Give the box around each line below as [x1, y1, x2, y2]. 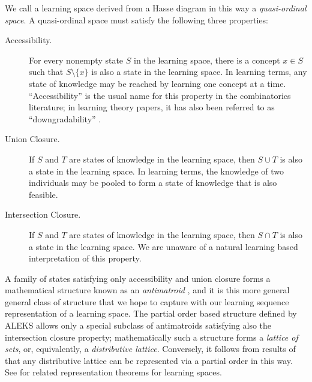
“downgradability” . [29, 112, 101, 125]
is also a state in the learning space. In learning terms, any [91, 65, 307, 78]
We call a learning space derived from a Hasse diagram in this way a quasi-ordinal [5, 2, 307, 14]
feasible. [29, 188, 58, 200]
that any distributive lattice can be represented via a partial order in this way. [5, 354, 293, 366]
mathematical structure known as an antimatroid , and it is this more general [5, 284, 290, 296]
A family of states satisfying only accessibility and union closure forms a [5, 272, 271, 284]
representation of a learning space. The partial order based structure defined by [5, 307, 297, 320]
